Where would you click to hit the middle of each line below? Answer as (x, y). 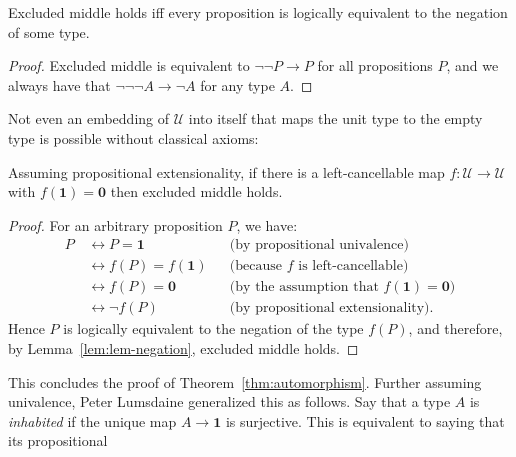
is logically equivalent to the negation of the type (213, 328)
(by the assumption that (304, 287)
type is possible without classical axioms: (133, 137)
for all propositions (375, 65)
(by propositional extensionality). (331, 308)
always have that (59, 84)
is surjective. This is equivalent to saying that (365, 420)
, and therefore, (455, 328)
